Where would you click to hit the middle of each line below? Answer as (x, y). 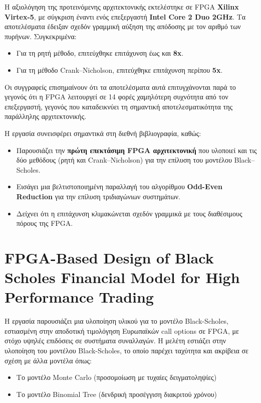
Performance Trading (79, 297)
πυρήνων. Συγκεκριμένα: (41, 36)
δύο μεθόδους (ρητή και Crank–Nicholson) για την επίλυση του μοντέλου (124, 160)
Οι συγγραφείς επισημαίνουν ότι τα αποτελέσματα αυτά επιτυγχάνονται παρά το (120, 87)
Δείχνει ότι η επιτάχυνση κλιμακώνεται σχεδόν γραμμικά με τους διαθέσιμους (129, 213)
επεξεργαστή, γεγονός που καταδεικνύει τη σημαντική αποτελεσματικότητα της (119, 106)
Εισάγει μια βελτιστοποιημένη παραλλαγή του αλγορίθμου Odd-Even (119, 186)
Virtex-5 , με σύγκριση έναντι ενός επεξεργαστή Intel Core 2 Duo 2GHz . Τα (125, 16)
